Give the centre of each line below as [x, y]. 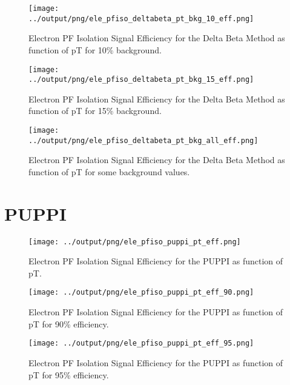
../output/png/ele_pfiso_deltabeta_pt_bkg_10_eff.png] [141, 18]
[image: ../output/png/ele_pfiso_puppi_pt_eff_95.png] [141, 343]
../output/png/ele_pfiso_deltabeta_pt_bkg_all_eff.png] [143, 140]
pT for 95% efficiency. [69, 374]
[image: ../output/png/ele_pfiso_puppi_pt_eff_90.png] [141, 293]
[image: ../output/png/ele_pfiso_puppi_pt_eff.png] [135, 242]
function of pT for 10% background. [95, 49]
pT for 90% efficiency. [69, 323]
